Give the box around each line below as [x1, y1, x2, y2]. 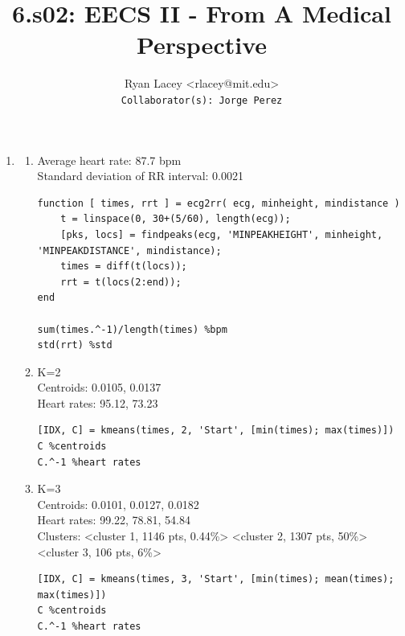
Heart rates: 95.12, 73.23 [37, 394, 158, 411]
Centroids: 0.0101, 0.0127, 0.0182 [37, 495, 199, 512]
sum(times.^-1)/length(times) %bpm [37, 323, 227, 335]
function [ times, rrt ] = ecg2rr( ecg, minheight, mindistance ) [37, 197, 400, 209]
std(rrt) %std [37, 339, 112, 351]
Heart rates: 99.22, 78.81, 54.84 [37, 511, 190, 528]
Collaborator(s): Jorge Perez [121, 94, 283, 106]
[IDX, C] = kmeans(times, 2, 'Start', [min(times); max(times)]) [37, 425, 395, 437]
